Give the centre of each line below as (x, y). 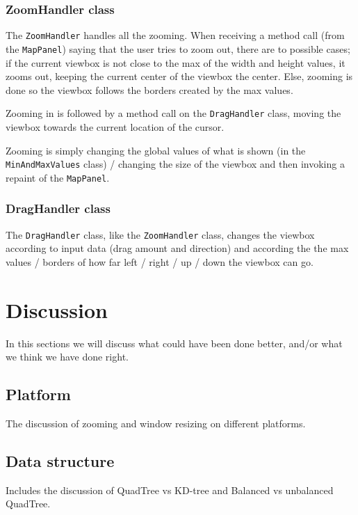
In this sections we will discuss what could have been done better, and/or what (174, 343)
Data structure (60, 461)
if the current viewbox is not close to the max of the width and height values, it (176, 62)
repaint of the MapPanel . (58, 177)
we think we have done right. (67, 357)
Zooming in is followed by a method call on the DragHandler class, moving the (173, 113)
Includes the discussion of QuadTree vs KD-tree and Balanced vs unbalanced (170, 490)
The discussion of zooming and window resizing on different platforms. (156, 423)
